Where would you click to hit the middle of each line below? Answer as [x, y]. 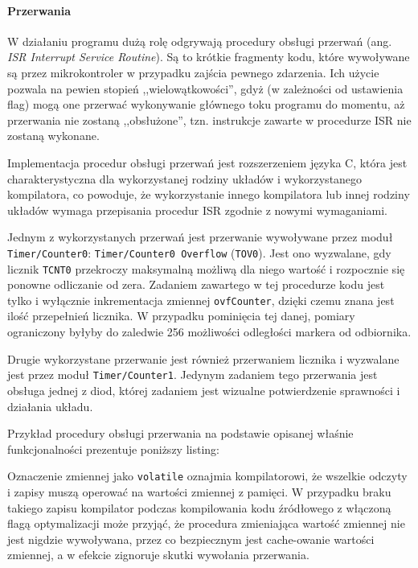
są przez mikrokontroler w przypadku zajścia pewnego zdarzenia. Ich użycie [193, 72]
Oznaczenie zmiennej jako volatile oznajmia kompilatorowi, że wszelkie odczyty [207, 476]
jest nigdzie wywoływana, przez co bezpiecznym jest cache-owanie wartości [191, 539]
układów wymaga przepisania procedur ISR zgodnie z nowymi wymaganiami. [197, 210]
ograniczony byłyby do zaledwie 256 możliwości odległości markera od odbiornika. [209, 332]
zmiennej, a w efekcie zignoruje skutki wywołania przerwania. [158, 555]
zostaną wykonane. [53, 136]
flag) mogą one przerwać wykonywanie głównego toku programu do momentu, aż [206, 104]
